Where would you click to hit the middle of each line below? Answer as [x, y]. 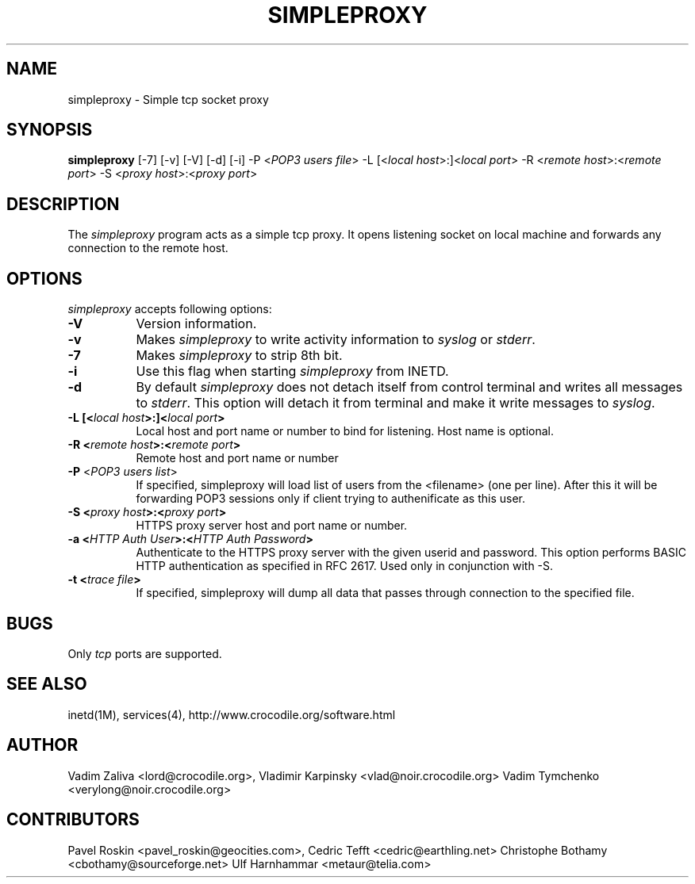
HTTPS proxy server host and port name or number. [272, 526]
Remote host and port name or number [237, 458]
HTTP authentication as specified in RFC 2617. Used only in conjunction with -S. [345, 566]
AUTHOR [42, 745]
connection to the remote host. [148, 248]
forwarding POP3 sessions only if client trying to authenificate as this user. [330, 499]
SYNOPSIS [50, 130]
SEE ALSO [47, 684]
